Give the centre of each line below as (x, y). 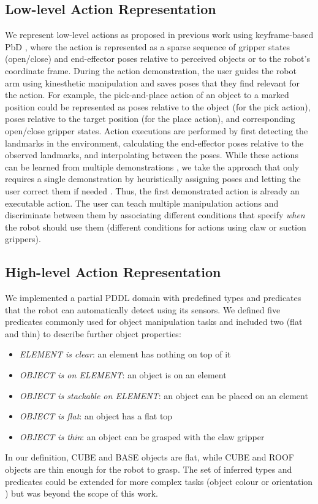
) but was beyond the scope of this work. (81, 493)
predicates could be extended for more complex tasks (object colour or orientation (159, 481)
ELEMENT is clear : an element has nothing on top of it (125, 354)
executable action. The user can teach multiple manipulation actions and (142, 203)
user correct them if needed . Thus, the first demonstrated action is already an (152, 190)
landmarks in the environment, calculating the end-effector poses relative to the (154, 143)
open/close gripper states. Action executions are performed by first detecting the (157, 130)
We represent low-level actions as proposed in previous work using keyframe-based (159, 35)
